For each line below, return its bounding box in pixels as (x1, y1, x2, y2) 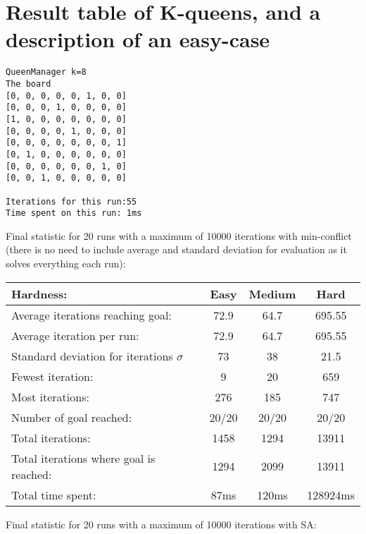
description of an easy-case (6, 25, 270, 54)
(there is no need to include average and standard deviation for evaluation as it (6, 242, 347, 257)
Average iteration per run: (11, 327, 139, 344)
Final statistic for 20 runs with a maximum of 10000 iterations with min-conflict (6, 228, 352, 243)
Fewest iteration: (11, 368, 94, 384)
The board (6, 78, 51, 89)
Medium (248, 285, 296, 302)
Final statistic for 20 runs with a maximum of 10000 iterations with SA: (6, 516, 317, 531)
